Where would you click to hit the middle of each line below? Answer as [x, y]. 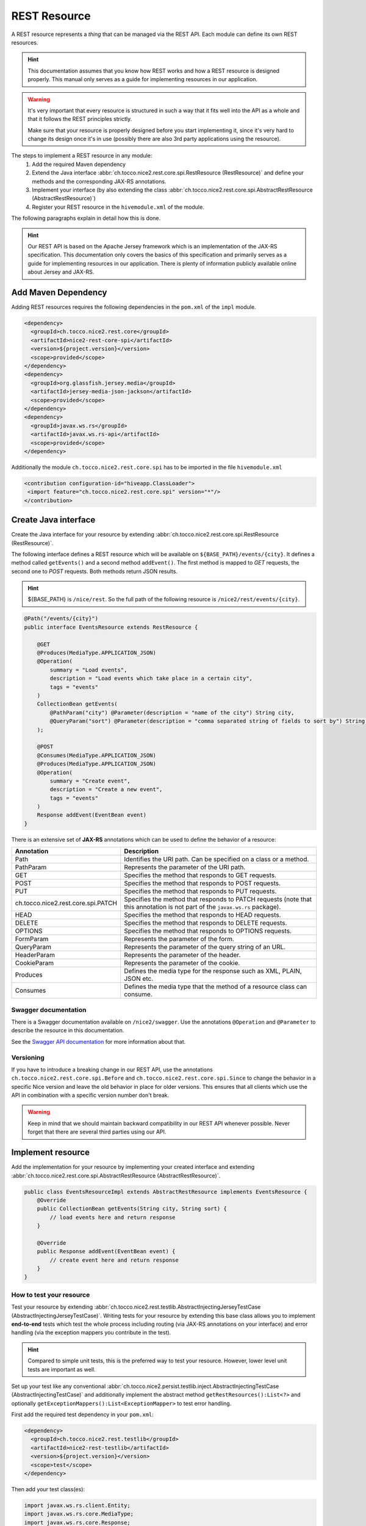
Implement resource [51, 1153]
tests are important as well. [62, 1369]
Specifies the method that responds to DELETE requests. [206, 923]
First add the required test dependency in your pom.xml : [82, 1415]
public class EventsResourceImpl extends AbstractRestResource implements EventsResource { [166, 1192]
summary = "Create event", [90, 781]
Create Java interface [53, 520]
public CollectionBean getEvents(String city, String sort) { [132, 1209]
